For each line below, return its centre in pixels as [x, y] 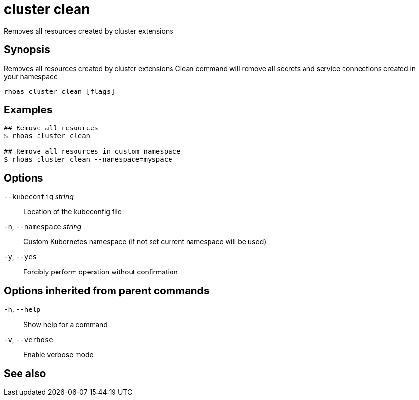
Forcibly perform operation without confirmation [101, 272]
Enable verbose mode [58, 355]
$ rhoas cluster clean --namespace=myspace [88, 159]
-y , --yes [20, 257]
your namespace [31, 76]
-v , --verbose [29, 340]
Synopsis [27, 50]
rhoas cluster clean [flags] [59, 91]
